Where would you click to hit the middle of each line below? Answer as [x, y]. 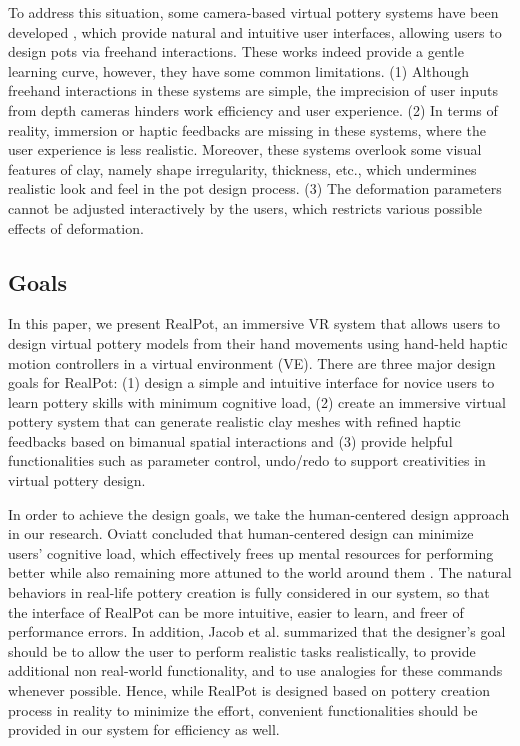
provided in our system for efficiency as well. [144, 729]
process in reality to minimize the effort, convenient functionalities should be [243, 709]
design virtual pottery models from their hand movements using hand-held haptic [258, 342]
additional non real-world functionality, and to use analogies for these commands [255, 670]
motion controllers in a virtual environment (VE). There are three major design [252, 362]
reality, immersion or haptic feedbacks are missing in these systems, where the [247, 129]
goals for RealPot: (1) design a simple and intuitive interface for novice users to [251, 382]
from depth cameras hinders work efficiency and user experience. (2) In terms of [253, 109]
